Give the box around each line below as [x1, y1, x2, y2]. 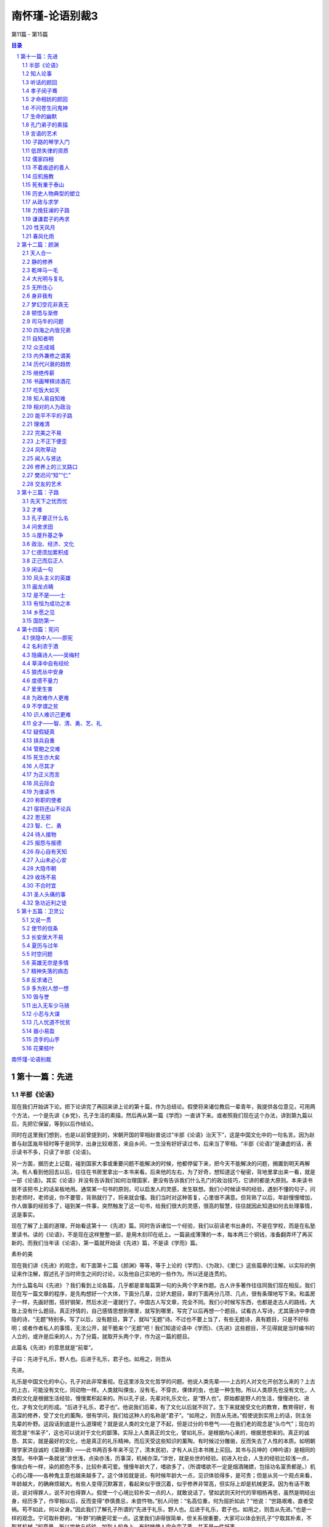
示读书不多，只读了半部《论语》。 [11, 1148, 94, 1156]
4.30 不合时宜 [22, 882, 57, 889]
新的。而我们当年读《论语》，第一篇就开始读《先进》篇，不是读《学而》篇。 [11, 1239, 201, 1247]
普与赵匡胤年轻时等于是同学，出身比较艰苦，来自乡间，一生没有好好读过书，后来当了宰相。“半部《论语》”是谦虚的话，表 [11, 1140, 313, 1147]
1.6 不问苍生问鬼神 [22, 104, 68, 111]
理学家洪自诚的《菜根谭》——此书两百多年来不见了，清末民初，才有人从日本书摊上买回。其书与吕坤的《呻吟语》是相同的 [11, 1446, 316, 1453]
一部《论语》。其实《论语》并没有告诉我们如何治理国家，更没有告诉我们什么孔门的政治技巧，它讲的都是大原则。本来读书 [11, 1176, 313, 1184]
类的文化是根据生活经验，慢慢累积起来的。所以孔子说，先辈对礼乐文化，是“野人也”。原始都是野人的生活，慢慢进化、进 [11, 1394, 310, 1402]
